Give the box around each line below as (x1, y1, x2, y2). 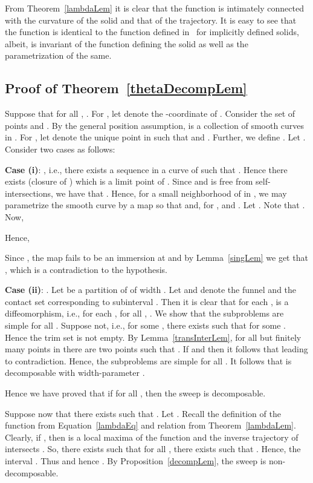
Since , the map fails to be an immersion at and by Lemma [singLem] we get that (5, 251, 308, 264)
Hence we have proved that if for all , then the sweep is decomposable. (5, 387, 266, 399)
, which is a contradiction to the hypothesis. (5, 263, 167, 275)
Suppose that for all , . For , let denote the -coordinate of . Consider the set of (5, 107, 295, 120)
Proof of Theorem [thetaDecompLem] (5, 79, 247, 97)
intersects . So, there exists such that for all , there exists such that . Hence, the (5, 442, 301, 455)
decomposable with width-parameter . (5, 366, 145, 379)
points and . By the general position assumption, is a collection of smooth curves (5, 119, 305, 131)
